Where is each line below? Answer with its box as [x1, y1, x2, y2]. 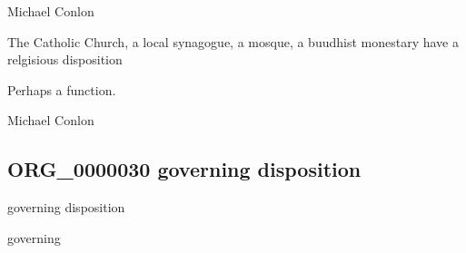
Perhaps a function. [7, 80, 116, 99]
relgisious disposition [7, 50, 123, 69]
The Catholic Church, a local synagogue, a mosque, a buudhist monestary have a [7, 32, 459, 51]
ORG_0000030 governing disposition [7, 155, 362, 183]
